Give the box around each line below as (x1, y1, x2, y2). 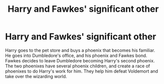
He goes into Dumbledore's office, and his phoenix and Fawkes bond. (5, 53, 148, 58)
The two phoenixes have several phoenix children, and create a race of (5, 63, 150, 69)
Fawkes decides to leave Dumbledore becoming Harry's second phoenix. (5, 57, 155, 63)
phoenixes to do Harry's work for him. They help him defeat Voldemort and (5, 68, 159, 74)
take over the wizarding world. (5, 73, 67, 79)
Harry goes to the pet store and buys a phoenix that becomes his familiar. (5, 47, 155, 53)
